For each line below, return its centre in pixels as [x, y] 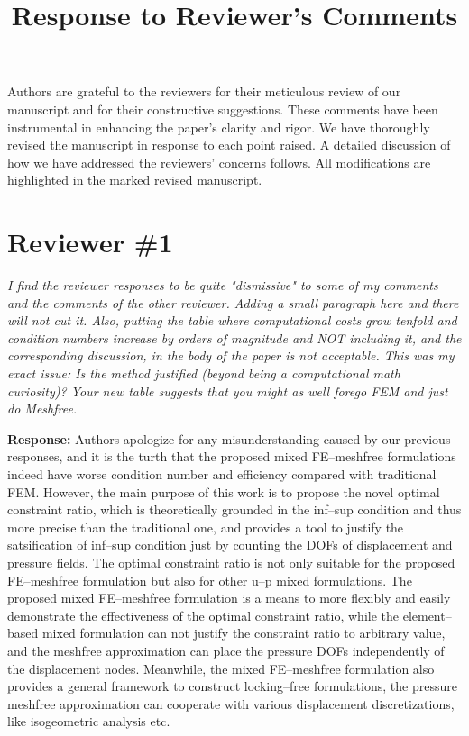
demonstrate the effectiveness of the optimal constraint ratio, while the [203, 615]
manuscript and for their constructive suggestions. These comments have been [223, 109]
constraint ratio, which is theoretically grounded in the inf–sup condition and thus [234, 509]
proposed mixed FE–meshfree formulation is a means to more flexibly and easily [229, 598]
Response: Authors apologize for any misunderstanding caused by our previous [229, 438]
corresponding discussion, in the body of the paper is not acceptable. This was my [231, 355]
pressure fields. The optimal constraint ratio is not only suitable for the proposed [231, 562]
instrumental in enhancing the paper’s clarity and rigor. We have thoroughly [219, 127]
